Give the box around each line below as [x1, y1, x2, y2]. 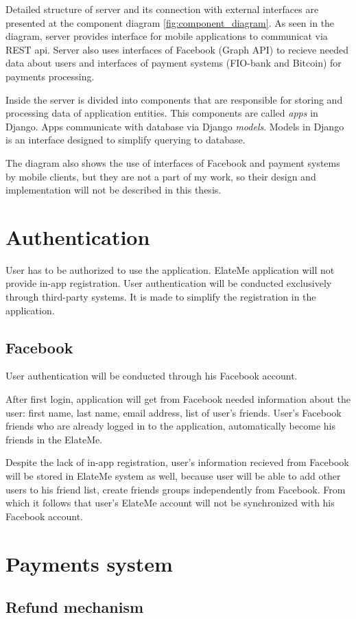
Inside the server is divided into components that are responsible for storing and [5, 92, 343, 106]
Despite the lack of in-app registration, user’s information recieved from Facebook [5, 455, 349, 469]
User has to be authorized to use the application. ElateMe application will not [5, 262, 335, 277]
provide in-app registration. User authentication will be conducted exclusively [5, 276, 332, 290]
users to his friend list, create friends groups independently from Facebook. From [5, 482, 346, 496]
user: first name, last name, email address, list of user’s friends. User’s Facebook [5, 405, 342, 419]
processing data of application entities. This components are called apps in [5, 106, 318, 120]
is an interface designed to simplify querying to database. [5, 132, 246, 147]
